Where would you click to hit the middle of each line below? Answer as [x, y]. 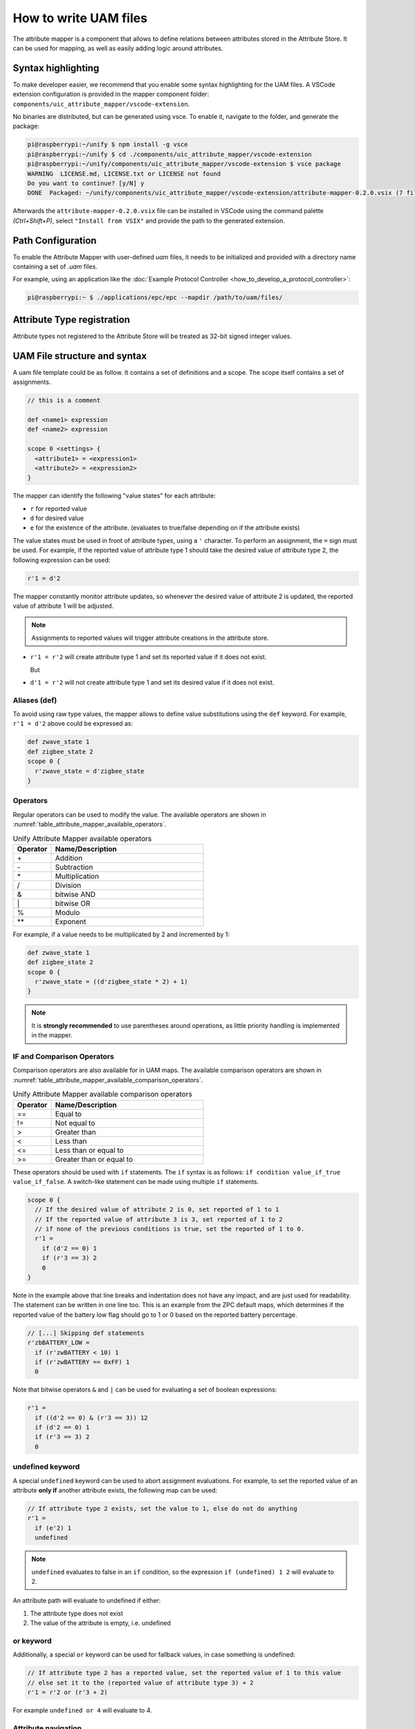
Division [68, 885]
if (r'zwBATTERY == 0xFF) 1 [82, 1362]
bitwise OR [73, 903]
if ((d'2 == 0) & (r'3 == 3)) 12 [91, 1417]
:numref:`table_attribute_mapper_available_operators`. [90, 824]
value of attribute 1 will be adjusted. [63, 606]
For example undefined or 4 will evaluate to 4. [82, 1710]
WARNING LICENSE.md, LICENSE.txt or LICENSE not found [124, 174]
